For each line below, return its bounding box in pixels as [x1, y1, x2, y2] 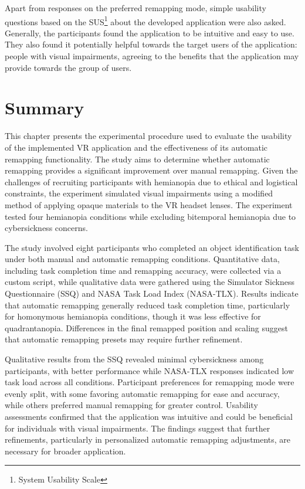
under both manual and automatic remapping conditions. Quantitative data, [5, 253, 280, 265]
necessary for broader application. [5, 444, 126, 457]
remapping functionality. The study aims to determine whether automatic [5, 152, 270, 165]
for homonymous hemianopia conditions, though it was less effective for [5, 310, 261, 322]
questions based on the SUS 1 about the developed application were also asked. [5, 13, 286, 28]
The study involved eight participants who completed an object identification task [5, 241, 299, 253]
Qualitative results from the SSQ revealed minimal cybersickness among [5, 353, 264, 365]
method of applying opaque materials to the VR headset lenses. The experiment [5, 198, 293, 210]
